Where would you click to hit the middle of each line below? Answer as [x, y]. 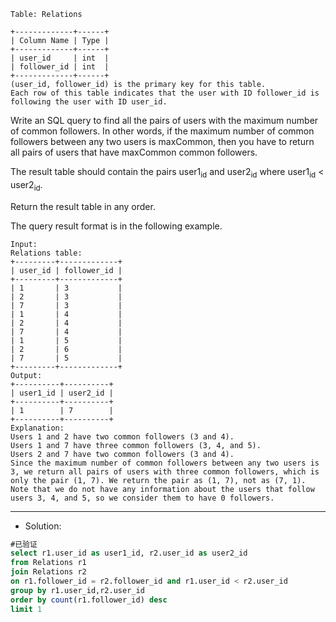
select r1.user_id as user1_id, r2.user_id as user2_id [129, 553]
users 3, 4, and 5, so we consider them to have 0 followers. [142, 498]
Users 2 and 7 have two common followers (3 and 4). [122, 454]
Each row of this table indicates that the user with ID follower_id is [165, 93]
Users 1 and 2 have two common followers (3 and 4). [122, 436]
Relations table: [46, 253]
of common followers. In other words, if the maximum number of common [162, 131]
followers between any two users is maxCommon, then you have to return [162, 141]
